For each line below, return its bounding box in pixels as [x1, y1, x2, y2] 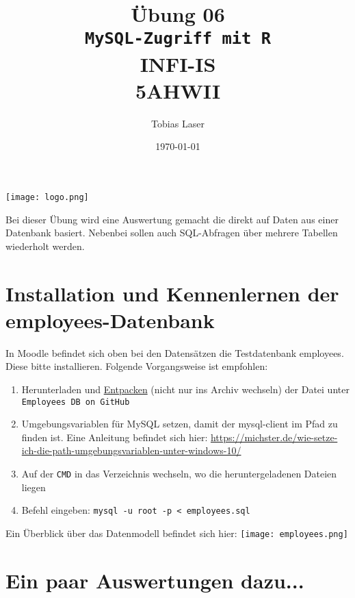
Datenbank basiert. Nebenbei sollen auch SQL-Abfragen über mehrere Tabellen [5, 225, 338, 240]
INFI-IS [140, 49, 216, 77]
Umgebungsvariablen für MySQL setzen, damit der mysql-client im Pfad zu [21, 416, 338, 431]
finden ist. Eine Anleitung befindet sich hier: [21, 429, 208, 444]
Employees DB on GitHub [21, 397, 130, 407]
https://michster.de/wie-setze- [210, 429, 338, 444]
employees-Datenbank [5, 306, 215, 334]
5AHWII [135, 76, 221, 104]
